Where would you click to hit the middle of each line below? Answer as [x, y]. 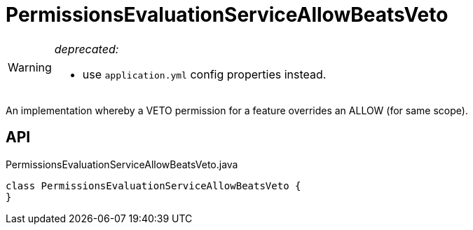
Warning [30, 67]
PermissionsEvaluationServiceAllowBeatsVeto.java [122, 164]
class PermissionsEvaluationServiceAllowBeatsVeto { [153, 185]
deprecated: [87, 49]
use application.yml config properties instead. [204, 74]
